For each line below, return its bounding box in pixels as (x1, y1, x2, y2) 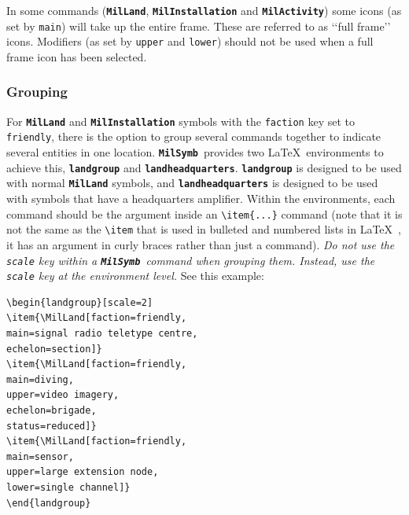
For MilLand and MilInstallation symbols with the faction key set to (6, 112, 355, 129)
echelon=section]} (6, 343, 102, 355)
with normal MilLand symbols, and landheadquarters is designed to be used (6, 175, 378, 191)
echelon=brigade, (6, 405, 97, 417)
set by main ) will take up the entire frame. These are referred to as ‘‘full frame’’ (6, 17, 391, 34)
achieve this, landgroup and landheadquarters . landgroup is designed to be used (6, 159, 402, 175)
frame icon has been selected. (6, 48, 147, 64)
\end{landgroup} (6, 497, 91, 509)
